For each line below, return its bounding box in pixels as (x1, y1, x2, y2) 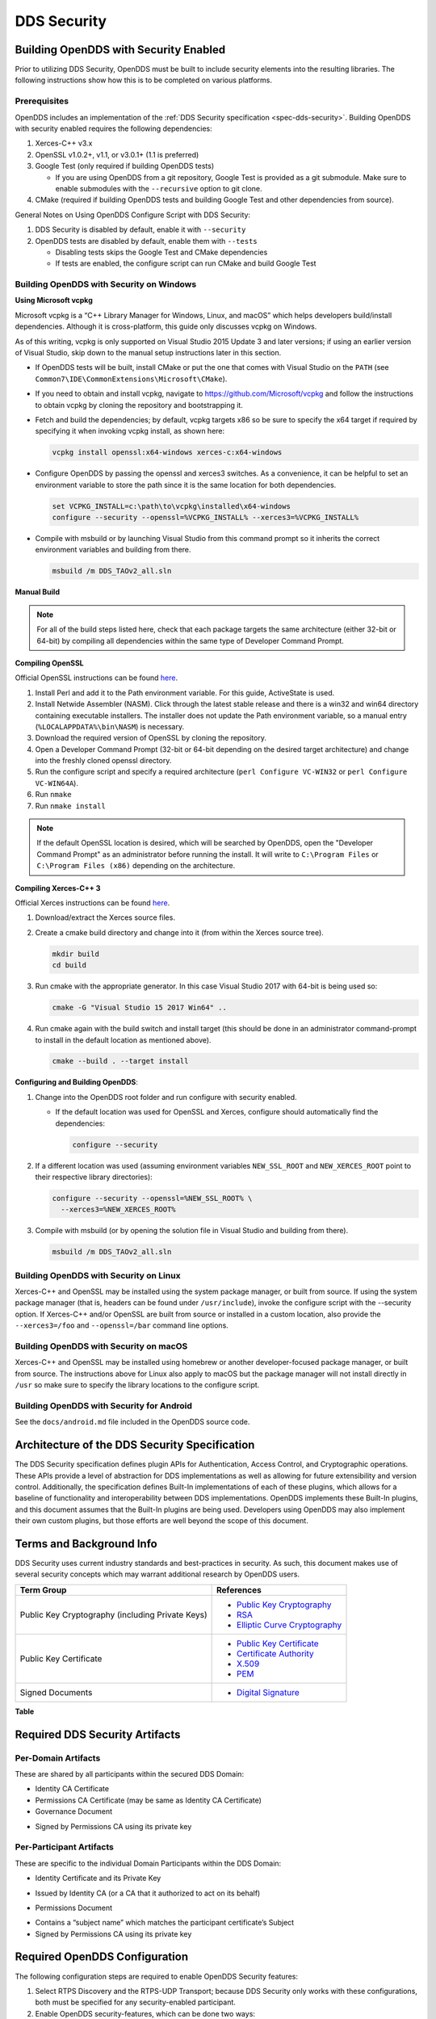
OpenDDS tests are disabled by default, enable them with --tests (35, 236, 258, 246)
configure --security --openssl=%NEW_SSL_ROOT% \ (52, 1194, 253, 1203)
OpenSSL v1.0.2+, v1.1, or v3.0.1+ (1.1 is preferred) (35, 149, 199, 159)
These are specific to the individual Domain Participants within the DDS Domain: (15, 1858, 282, 1868)
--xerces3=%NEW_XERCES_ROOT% (61, 1205, 177, 1215)
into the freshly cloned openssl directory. (35, 756, 172, 766)
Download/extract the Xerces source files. (35, 913, 175, 922)
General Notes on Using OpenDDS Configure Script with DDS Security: (15, 210, 250, 220)
